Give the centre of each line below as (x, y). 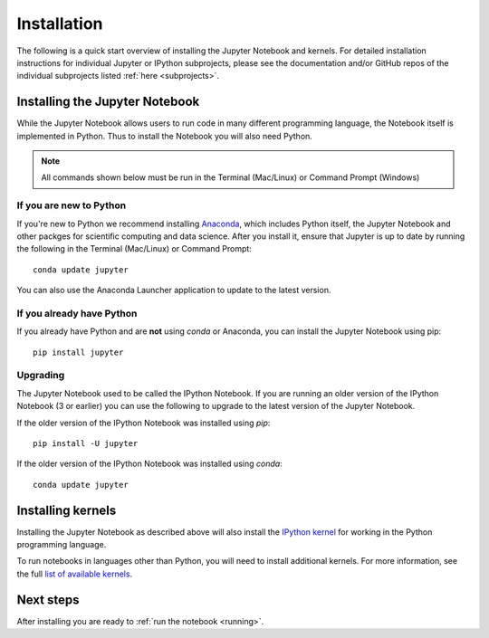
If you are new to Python (72, 205)
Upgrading (41, 376)
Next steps (48, 600)
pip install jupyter (78, 352)
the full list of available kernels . (75, 574)
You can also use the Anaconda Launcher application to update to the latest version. (174, 290)
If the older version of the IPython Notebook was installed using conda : (149, 464)
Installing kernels (67, 510)
